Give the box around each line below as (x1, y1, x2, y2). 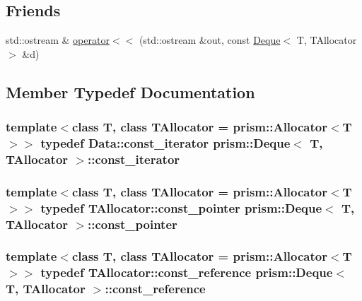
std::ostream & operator (6, 33, 110, 47)
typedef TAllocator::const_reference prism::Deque (40, 264, 333, 281)
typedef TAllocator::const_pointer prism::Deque (40, 199, 322, 216)
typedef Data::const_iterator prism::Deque (40, 134, 291, 152)
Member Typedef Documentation (6, 81, 255, 102)
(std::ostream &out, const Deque (139, 33, 281, 47)
